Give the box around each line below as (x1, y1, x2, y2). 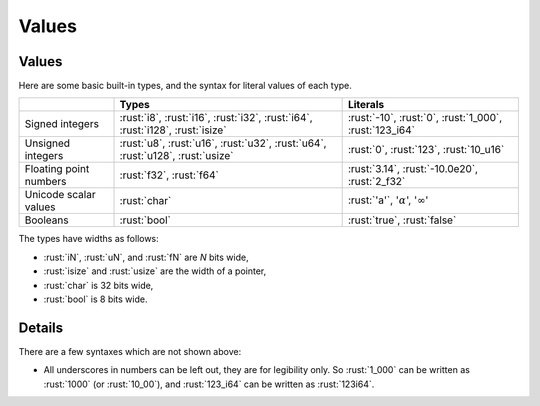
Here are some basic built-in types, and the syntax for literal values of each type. (18, 80, 352, 92)
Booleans (24, 213, 69, 227)
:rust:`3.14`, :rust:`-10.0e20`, (347, 162, 479, 176)
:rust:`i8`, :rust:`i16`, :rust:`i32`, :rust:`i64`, (119, 111, 314, 125)
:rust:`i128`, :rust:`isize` (119, 123, 227, 137)
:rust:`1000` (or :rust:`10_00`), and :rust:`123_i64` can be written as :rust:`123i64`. (43, 378, 375, 390)
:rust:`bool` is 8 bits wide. (43, 293, 148, 305)
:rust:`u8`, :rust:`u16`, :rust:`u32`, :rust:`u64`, (119, 136, 327, 150)
